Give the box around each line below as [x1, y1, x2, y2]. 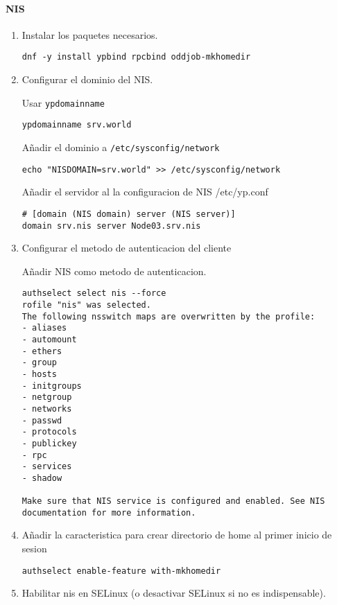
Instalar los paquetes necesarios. [21, 27, 158, 42]
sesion [21, 541, 47, 556]
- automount [21, 334, 77, 344]
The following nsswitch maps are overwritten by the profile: [21, 311, 316, 322]
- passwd [21, 415, 62, 426]
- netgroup [21, 392, 72, 403]
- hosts [21, 369, 57, 379]
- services [21, 462, 72, 472]
